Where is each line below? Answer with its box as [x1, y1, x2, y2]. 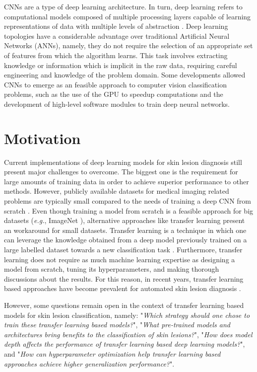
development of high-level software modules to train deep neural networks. [4, 98, 230, 109]
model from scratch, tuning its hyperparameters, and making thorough [4, 264, 219, 274]
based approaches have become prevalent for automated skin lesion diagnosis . [4, 283, 241, 294]
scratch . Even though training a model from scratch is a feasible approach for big [4, 205, 254, 216]
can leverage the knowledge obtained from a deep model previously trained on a [4, 234, 247, 245]
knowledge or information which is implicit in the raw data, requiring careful [4, 60, 237, 70]
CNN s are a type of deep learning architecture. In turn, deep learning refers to [4, 1, 243, 11]
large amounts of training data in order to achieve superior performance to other [4, 176, 249, 186]
